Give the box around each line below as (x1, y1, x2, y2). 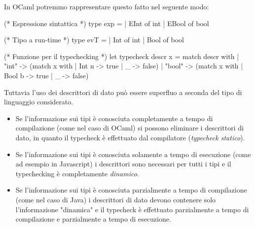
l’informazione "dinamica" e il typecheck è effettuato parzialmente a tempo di (15, 204, 249, 214)
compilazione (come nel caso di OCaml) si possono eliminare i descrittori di (15, 123, 244, 133)
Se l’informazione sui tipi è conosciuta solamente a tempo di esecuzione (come (15, 149, 251, 159)
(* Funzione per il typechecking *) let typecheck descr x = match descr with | (4, 51, 239, 61)
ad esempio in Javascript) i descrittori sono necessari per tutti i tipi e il (15, 159, 231, 169)
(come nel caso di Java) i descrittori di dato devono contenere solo (15, 194, 216, 204)
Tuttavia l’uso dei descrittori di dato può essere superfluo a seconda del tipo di (4, 87, 242, 97)
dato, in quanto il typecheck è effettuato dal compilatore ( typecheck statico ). (15, 132, 245, 142)
